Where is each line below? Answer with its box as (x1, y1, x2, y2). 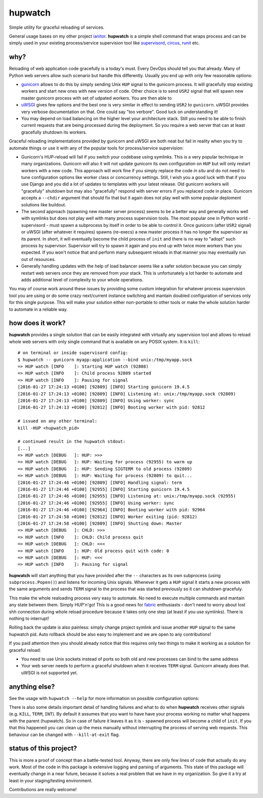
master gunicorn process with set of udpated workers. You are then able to (21, 95, 172, 101)
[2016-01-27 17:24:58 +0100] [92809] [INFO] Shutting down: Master (18, 520, 182, 526)
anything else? (9, 682, 55, 691)
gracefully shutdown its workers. (21, 129, 87, 135)
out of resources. (21, 256, 56, 262)
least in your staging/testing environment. (9, 778, 93, 783)
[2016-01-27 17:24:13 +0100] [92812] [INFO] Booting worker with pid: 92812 (18, 405, 206, 410)
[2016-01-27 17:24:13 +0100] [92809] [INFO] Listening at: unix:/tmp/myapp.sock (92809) (18, 391, 236, 397)
